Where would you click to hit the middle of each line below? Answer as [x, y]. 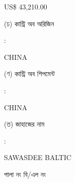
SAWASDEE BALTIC [38, 157]
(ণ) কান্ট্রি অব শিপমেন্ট [30, 74]
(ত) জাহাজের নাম [24, 124]
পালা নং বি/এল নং [25, 174]
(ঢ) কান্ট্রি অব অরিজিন [29, 23]
